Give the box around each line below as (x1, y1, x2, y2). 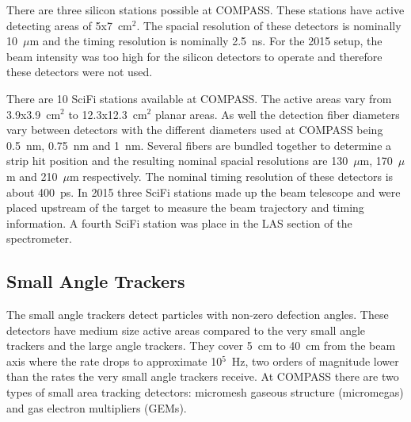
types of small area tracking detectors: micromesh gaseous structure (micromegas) (6, 384, 404, 401)
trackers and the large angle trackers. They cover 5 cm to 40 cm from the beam (6, 337, 396, 354)
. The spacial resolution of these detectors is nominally (136, 17, 401, 33)
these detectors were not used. (6, 63, 153, 80)
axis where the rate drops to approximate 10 (6, 352, 223, 369)
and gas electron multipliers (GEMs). (6, 399, 187, 416)
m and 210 (6, 167, 58, 184)
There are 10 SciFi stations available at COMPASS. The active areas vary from (6, 90, 392, 106)
